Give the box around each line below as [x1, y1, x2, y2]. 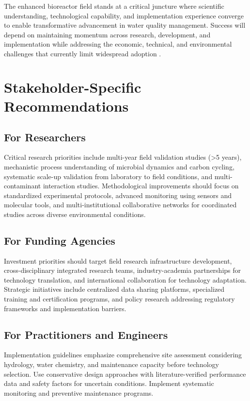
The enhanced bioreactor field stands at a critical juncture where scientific [4, 1, 224, 11]
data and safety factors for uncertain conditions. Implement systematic [4, 378, 214, 388]
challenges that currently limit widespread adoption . [4, 48, 161, 58]
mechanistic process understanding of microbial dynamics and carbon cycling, [4, 161, 234, 171]
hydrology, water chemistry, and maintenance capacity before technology [4, 359, 219, 369]
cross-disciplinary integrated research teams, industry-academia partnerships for [4, 265, 241, 275]
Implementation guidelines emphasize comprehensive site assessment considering [4, 350, 242, 360]
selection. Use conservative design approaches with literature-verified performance [4, 368, 246, 379]
